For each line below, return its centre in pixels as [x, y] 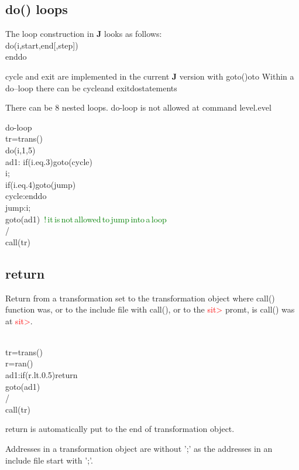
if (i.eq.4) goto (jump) [41, 184]
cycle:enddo [26, 196]
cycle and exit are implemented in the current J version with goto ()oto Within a [150, 76]
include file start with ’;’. [49, 460]
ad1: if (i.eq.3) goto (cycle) [49, 161]
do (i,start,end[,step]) [42, 45]
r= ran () [19, 363]
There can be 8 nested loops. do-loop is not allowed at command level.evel [138, 107]
